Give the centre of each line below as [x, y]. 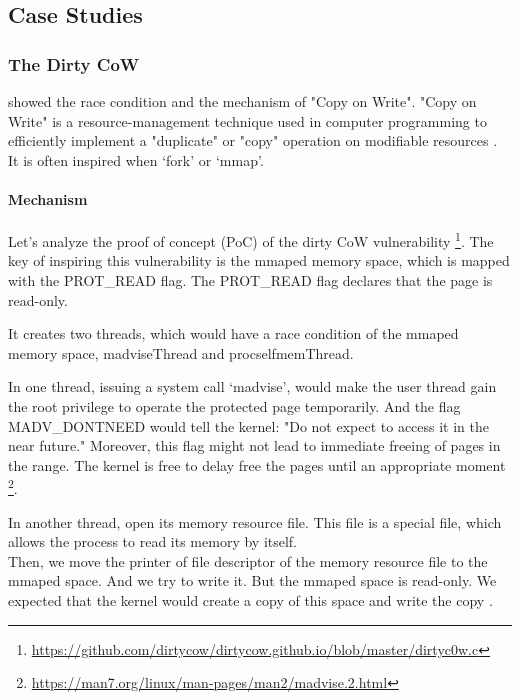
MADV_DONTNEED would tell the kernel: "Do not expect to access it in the [249, 425]
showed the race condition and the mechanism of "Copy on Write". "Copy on [242, 101]
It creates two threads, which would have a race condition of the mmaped [233, 333]
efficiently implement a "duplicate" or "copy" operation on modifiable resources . [253, 140]
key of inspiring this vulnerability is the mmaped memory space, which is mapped [259, 260]
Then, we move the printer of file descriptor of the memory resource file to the [248, 560]
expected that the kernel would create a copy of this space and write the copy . [250, 599]
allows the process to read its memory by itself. [153, 541]
